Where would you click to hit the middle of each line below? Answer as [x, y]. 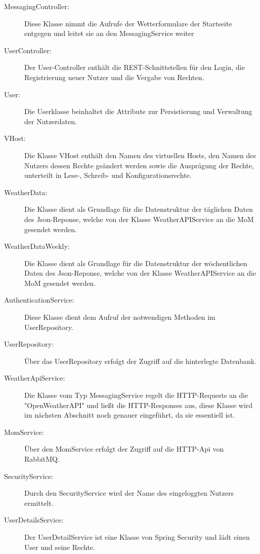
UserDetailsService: [34, 520]
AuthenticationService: [39, 300]
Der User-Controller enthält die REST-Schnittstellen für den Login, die [135, 67]
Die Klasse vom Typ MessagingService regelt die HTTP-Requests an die [136, 395]
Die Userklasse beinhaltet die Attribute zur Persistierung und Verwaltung [138, 111]
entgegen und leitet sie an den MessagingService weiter [109, 33]
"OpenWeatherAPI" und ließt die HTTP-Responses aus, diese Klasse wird [139, 405]
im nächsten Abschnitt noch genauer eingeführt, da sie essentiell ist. [130, 415]
